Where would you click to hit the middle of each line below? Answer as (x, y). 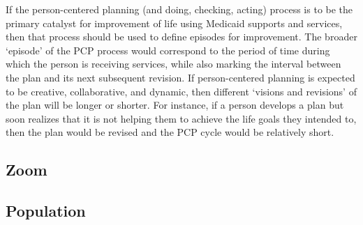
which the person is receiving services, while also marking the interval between (173, 64)
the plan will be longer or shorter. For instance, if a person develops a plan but (175, 105)
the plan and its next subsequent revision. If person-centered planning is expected (180, 77)
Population (46, 211)
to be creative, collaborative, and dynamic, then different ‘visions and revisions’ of (181, 91)
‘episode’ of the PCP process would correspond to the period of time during (168, 50)
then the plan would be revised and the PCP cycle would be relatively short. (170, 132)
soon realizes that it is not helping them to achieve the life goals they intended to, (181, 118)
